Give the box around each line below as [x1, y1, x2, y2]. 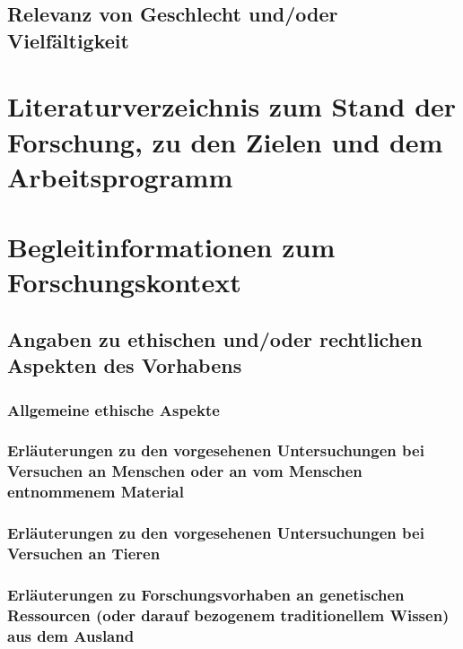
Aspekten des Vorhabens [7, 351, 242, 379]
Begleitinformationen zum [7, 229, 336, 265]
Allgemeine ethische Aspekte [7, 398, 220, 420]
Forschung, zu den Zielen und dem [7, 123, 443, 160]
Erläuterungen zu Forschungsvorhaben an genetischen [7, 583, 405, 605]
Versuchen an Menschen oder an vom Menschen [7, 460, 363, 482]
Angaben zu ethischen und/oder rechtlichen [7, 324, 423, 352]
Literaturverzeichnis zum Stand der [7, 88, 457, 125]
